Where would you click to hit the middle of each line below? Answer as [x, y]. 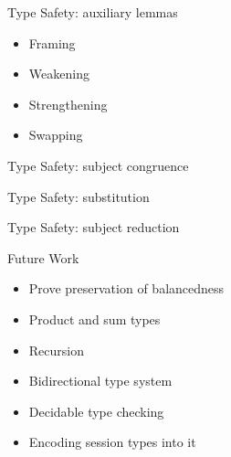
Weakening [59, 74]
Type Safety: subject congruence [98, 165]
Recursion [56, 350]
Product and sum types [94, 319]
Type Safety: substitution [79, 196]
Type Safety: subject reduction [94, 227]
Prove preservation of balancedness [126, 288]
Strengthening [68, 104]
